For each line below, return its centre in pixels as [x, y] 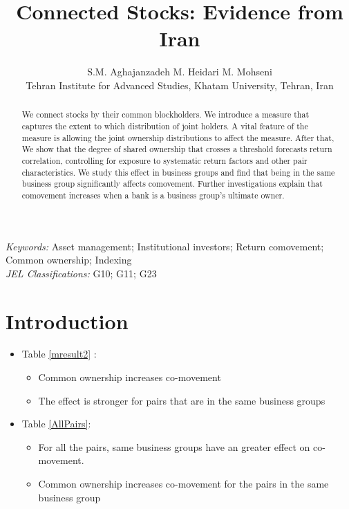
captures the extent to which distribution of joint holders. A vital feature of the [165, 126]
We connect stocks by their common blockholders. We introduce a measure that [166, 114]
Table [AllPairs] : [56, 424]
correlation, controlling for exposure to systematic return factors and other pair [164, 160]
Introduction [67, 321]
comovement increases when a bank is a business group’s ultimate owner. [153, 195]
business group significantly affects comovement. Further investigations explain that [172, 184]
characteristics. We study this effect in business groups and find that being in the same [178, 172]
